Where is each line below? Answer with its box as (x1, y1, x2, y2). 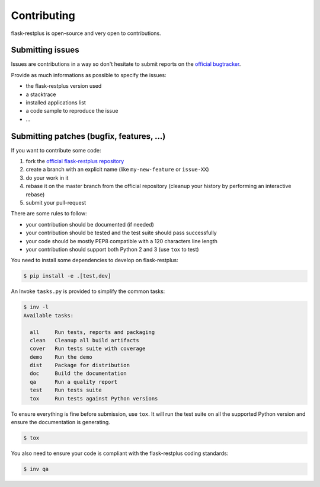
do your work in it (25, 174, 69, 181)
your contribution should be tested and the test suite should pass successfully (25, 229, 217, 237)
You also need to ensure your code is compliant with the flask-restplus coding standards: (11, 450, 229, 457)
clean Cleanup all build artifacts (30, 337, 139, 343)
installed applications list (25, 99, 86, 106)
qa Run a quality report (30, 378, 118, 385)
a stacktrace (25, 91, 56, 98)
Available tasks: (23, 312, 74, 319)
